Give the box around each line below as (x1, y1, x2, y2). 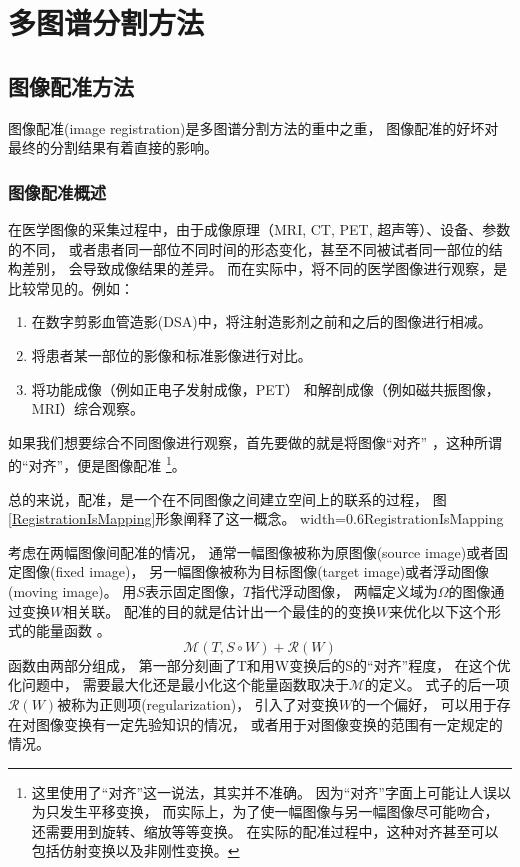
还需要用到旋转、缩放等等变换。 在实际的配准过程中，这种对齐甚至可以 (31, 820, 499, 841)
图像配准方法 (8, 70, 134, 101)
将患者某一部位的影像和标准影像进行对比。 (31, 344, 312, 365)
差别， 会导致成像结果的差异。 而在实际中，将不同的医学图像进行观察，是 (21, 258, 508, 279)
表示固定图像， (144, 580, 243, 601)
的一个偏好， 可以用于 (352, 693, 497, 714)
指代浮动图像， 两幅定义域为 (251, 580, 438, 601)
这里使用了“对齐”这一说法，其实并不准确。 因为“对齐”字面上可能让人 (31, 781, 483, 802)
